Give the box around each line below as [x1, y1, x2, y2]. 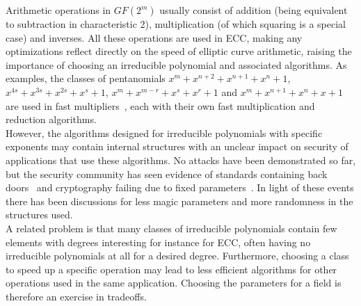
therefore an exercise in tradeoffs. [6, 289, 147, 303]
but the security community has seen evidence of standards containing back [6, 166, 328, 181]
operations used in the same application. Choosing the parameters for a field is [6, 275, 342, 290]
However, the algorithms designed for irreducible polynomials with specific [6, 125, 323, 140]
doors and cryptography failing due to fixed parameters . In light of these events [6, 180, 354, 195]
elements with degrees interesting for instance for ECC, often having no [6, 234, 311, 249]
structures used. [6, 207, 73, 222]
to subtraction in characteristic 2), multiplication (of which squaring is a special [6, 17, 346, 31]
